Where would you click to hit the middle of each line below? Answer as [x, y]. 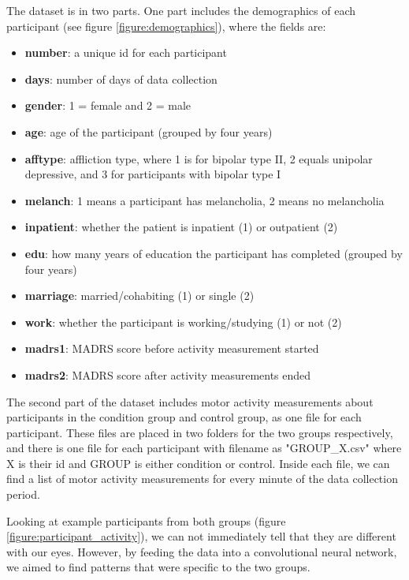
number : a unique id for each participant [126, 52]
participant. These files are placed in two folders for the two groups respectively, [200, 432]
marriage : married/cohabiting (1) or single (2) [139, 296]
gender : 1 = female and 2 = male [108, 105]
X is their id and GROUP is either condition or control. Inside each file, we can [198, 463]
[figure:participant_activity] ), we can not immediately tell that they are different [201, 536]
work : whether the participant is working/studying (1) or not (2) [183, 322]
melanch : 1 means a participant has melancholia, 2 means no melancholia [204, 200]
